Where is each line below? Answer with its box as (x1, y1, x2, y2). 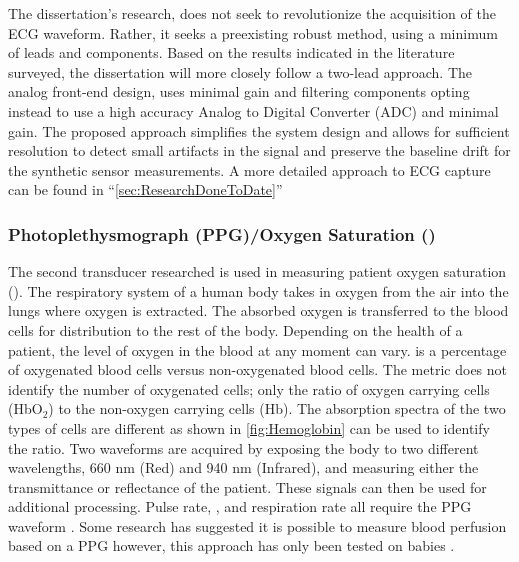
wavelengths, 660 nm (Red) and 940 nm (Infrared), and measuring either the (8, 457, 479, 478)
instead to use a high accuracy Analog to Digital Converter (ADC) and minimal (8, 100, 499, 121)
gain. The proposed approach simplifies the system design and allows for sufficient (8, 120, 510, 141)
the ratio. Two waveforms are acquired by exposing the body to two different (8, 437, 479, 458)
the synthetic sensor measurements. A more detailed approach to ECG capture (8, 159, 491, 180)
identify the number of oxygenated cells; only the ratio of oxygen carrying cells (8, 378, 490, 399)
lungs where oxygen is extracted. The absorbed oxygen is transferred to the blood (8, 300, 509, 321)
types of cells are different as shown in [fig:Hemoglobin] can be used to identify (8, 417, 490, 438)
